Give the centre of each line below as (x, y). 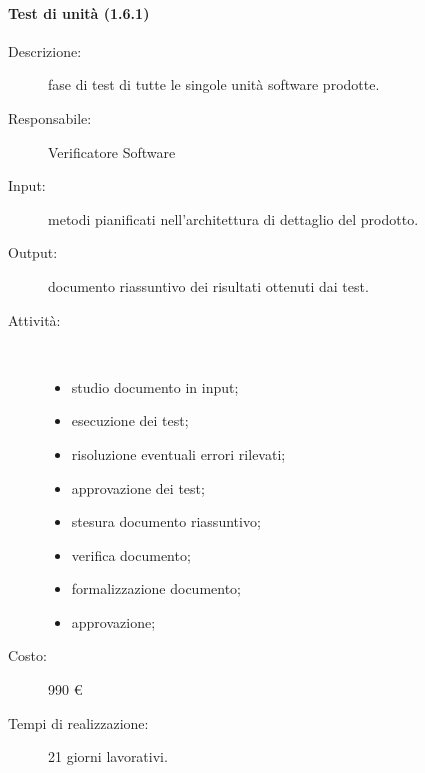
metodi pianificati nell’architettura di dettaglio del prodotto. (233, 218)
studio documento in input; (155, 386)
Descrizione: (45, 50)
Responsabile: (50, 117)
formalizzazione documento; (156, 588)
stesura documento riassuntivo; (166, 521)
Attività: (34, 319)
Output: (33, 252)
